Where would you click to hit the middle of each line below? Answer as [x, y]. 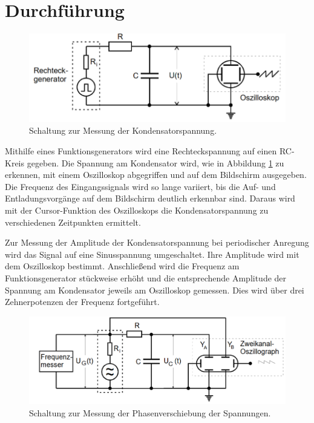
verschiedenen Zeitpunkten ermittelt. [73, 222]
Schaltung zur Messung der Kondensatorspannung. [123, 130]
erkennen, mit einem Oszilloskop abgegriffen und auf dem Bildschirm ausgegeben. [156, 175]
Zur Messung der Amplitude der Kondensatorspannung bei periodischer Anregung [157, 242]
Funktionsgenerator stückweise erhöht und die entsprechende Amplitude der [146, 277]
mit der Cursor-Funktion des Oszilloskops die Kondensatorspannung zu [137, 210]
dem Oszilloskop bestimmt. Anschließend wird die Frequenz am [122, 266]
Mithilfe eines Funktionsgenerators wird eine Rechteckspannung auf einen [141, 151]
